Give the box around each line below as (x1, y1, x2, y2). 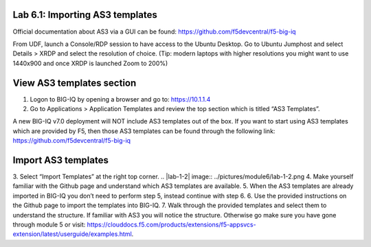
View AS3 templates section (12, 77, 137, 89)
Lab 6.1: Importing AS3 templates (12, 9, 157, 21)
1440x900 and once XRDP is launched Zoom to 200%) (12, 59, 168, 67)
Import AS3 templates (12, 154, 109, 166)
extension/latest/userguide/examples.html (12, 230, 132, 238)
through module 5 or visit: (12, 220, 86, 229)
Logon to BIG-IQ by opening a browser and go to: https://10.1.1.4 (30, 95, 211, 103)
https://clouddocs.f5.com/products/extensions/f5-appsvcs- (87, 220, 257, 229)
